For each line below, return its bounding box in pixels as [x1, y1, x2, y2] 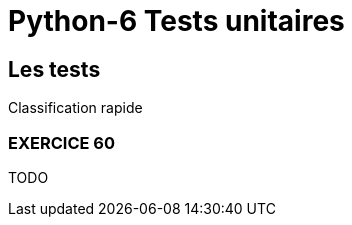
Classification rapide [8, 99, 143, 117]
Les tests [8, 56, 101, 82]
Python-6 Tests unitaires [8, 4, 345, 38]
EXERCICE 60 [8, 132, 115, 153]
